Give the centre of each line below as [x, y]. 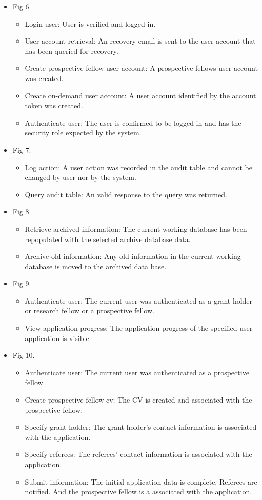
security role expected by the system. [83, 133]
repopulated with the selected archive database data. [108, 239]
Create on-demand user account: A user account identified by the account [140, 95]
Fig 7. [22, 149]
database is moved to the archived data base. [96, 266]
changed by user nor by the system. [80, 177]
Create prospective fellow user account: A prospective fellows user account [141, 68]
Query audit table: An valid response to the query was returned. [126, 194]
